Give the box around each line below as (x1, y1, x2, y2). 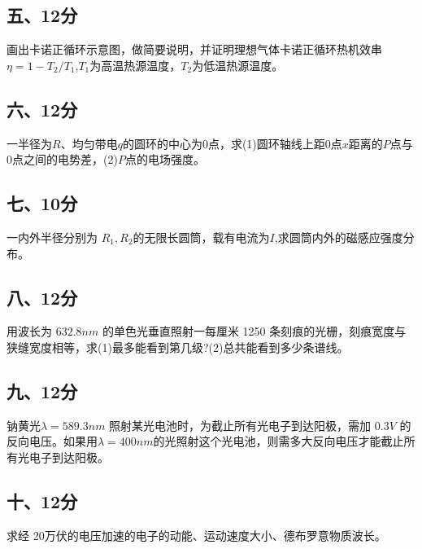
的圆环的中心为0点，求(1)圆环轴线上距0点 (122, 134, 342, 152)
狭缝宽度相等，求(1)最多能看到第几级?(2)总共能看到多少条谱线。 (7, 338, 349, 355)
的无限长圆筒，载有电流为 (133, 228, 270, 245)
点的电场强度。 (124, 151, 205, 168)
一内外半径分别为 (7, 228, 98, 245)
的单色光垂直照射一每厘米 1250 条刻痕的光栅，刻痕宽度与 (102, 323, 407, 340)
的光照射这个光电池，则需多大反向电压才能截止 (153, 433, 404, 450)
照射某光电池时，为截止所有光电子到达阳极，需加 (109, 416, 372, 433)
